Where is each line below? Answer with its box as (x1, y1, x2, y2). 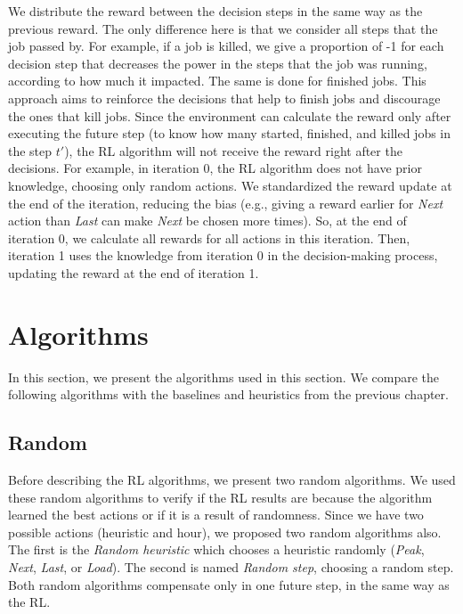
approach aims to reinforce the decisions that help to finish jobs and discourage (8, 88, 441, 107)
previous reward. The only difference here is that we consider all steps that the (8, 19, 438, 37)
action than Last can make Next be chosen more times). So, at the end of (8, 211, 407, 230)
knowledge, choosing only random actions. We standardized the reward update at (8, 176, 452, 194)
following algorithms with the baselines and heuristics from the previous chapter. (8, 385, 449, 404)
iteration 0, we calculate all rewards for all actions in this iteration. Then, (8, 228, 410, 247)
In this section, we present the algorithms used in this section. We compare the (8, 367, 439, 386)
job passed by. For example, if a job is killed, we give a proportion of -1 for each (8, 37, 444, 55)
